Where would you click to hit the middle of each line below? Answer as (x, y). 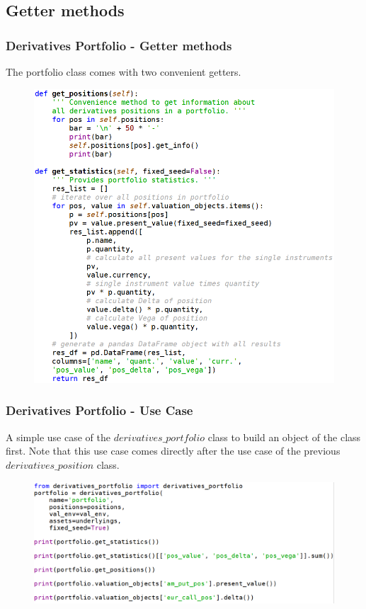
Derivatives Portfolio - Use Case (99, 410)
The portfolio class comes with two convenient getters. (124, 72)
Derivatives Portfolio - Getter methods (119, 45)
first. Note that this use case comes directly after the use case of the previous (173, 451)
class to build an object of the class (284, 437)
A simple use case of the (58, 437)
